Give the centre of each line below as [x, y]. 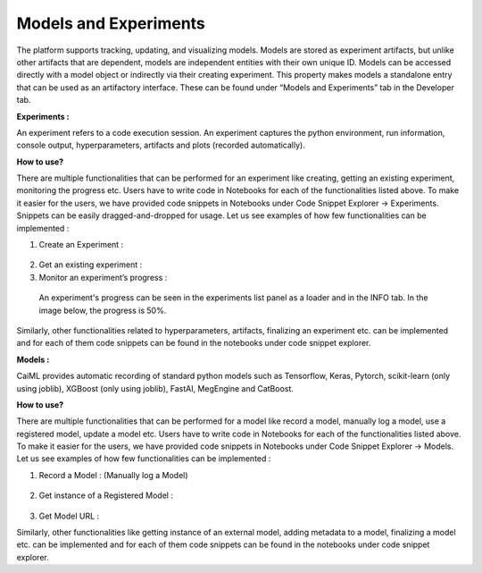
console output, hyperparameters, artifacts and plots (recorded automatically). [161, 145]
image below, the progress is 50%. [103, 310]
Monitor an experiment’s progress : [103, 277]
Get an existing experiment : [91, 265]
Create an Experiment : [81, 245]
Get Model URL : [69, 516]
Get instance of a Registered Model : [106, 495]
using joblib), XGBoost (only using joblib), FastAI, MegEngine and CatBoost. [155, 388]
